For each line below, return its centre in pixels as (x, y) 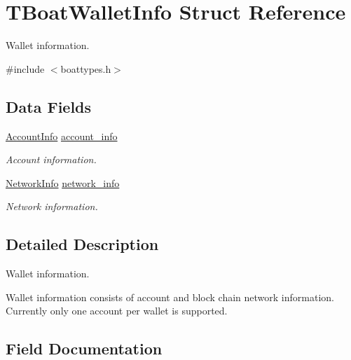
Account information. (51, 159)
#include (25, 68)
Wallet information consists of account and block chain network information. (170, 297)
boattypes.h (86, 68)
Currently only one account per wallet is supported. (117, 311)
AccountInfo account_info (62, 136)
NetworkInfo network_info (63, 182)
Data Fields (49, 106)
